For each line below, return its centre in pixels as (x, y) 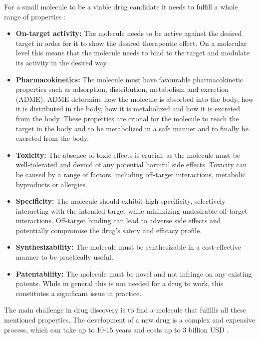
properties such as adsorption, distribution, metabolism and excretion (122, 89)
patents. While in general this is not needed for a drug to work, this (120, 283)
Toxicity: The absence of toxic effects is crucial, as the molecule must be (128, 155)
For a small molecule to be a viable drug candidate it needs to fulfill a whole (121, 6)
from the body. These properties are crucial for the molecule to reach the (127, 118)
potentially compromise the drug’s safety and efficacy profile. (109, 230)
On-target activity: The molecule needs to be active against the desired (129, 33)
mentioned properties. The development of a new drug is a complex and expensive (130, 320)
